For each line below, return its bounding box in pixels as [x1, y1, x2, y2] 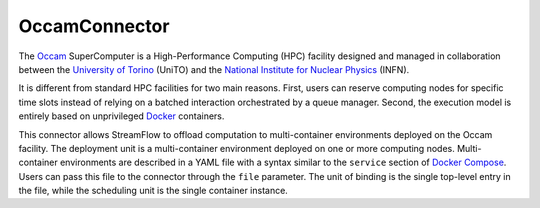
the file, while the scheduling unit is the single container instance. [18, 185, 289, 197]
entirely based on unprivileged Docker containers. [18, 110, 225, 122]
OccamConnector [18, 15, 170, 37]
